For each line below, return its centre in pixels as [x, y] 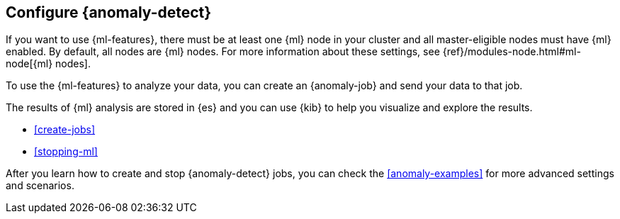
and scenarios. [40, 186]
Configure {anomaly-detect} [109, 12]
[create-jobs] [65, 130]
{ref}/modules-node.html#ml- [512, 52]
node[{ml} [29, 64]
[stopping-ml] [66, 152]
